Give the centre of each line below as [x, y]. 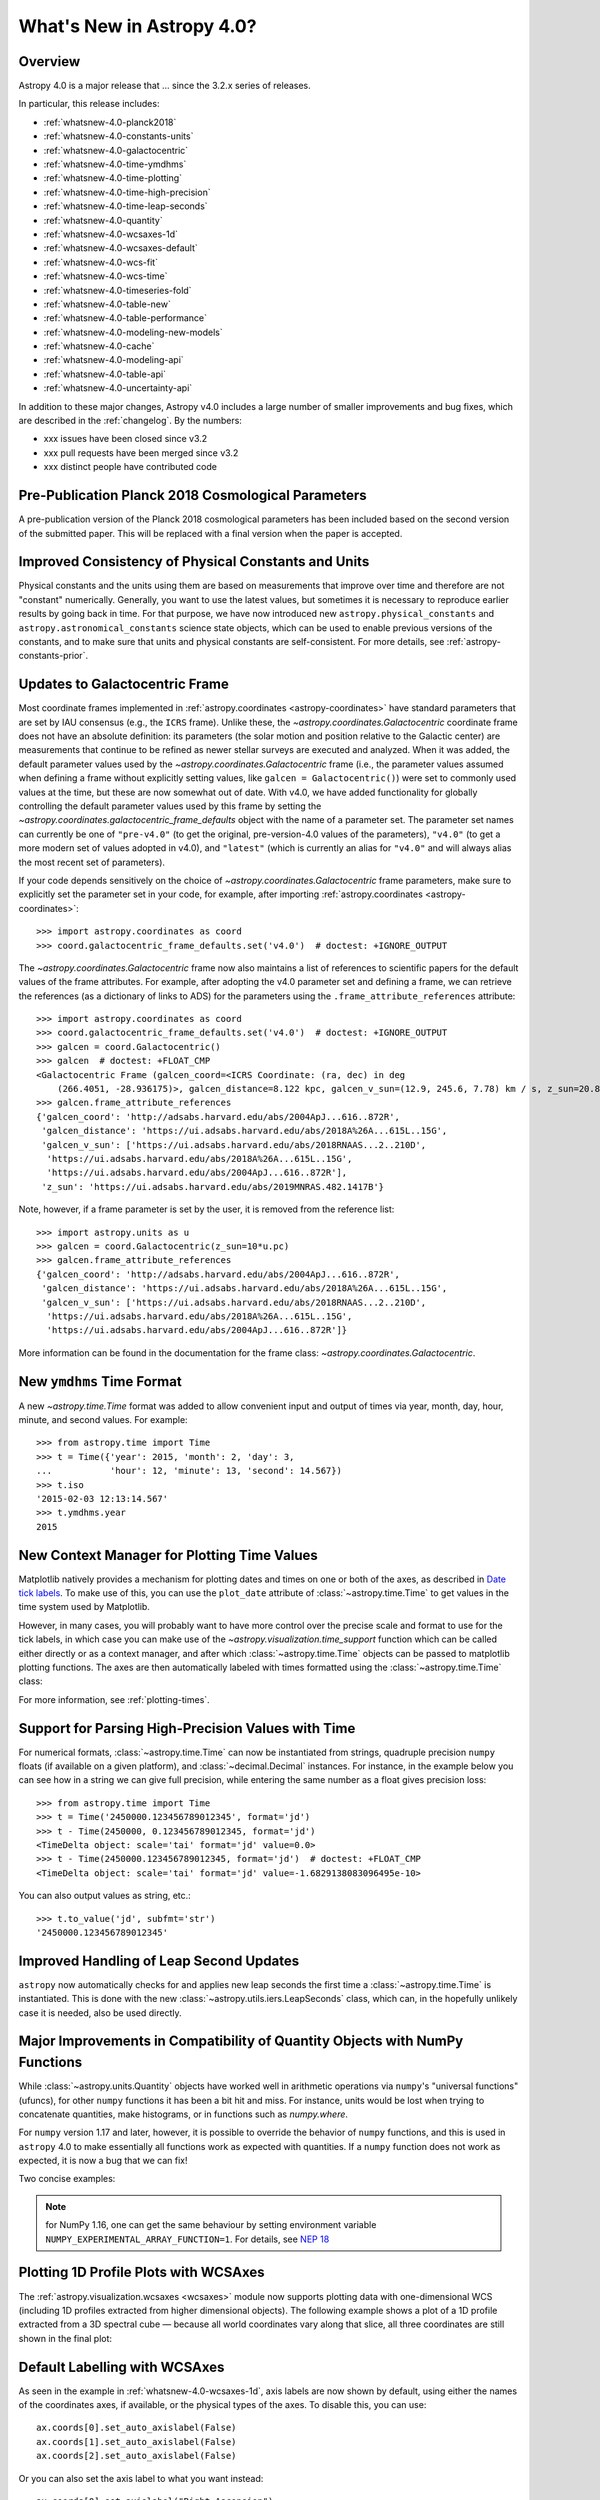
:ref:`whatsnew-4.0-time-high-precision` [127, 192]
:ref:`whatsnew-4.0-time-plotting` [113, 178]
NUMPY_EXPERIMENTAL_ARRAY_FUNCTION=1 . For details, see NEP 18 [187, 2239]
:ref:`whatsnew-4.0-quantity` [103, 220]
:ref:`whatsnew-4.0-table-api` [105, 374]
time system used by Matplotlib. [84, 1607]
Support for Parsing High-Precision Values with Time [187, 1728]
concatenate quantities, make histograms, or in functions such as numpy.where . [183, 2114]
